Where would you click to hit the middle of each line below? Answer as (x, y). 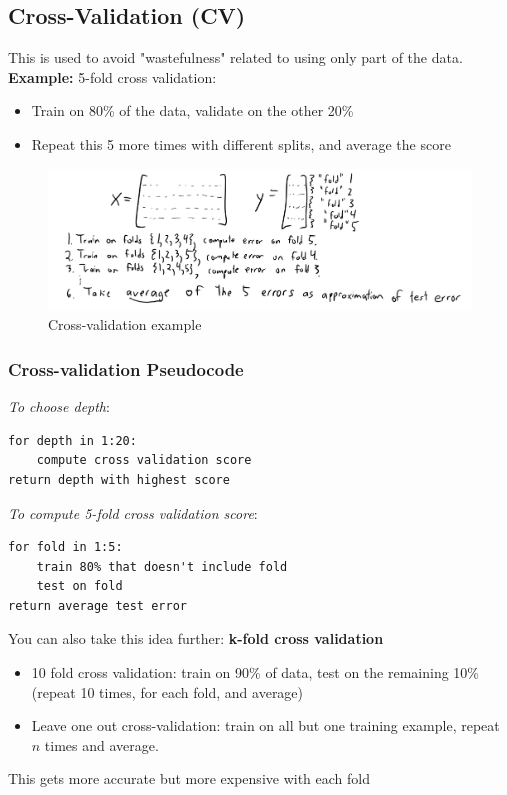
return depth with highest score (119, 479)
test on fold (79, 586)
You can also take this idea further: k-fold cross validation (196, 638)
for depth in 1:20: (72, 440)
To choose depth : (59, 406)
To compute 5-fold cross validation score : (133, 512)
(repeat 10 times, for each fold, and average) (167, 691)
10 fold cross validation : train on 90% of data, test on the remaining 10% (255, 672)
